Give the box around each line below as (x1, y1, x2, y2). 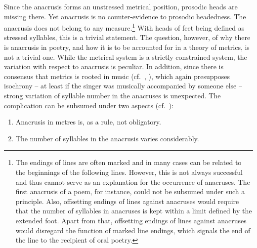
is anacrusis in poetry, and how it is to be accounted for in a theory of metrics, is (4, 42, 250, 52)
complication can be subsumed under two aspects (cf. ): (4, 100, 173, 110)
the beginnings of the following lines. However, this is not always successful (15, 166, 243, 177)
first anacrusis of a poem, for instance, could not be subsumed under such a (15, 186, 245, 197)
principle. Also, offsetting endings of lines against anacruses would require (15, 196, 239, 206)
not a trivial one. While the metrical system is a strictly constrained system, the (4, 51, 247, 62)
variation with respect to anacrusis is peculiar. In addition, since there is (4, 61, 223, 72)
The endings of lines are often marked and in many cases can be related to (15, 157, 242, 167)
